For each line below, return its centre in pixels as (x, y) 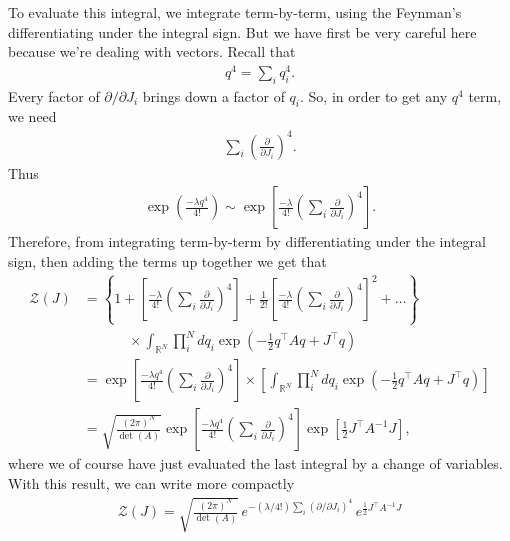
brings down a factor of (213, 95)
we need (32, 116)
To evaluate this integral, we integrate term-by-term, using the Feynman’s (235, 12)
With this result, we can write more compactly (151, 482)
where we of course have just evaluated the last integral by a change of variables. (255, 463)
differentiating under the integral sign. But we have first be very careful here (242, 31)
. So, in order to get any (374, 95)
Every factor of (54, 95)
